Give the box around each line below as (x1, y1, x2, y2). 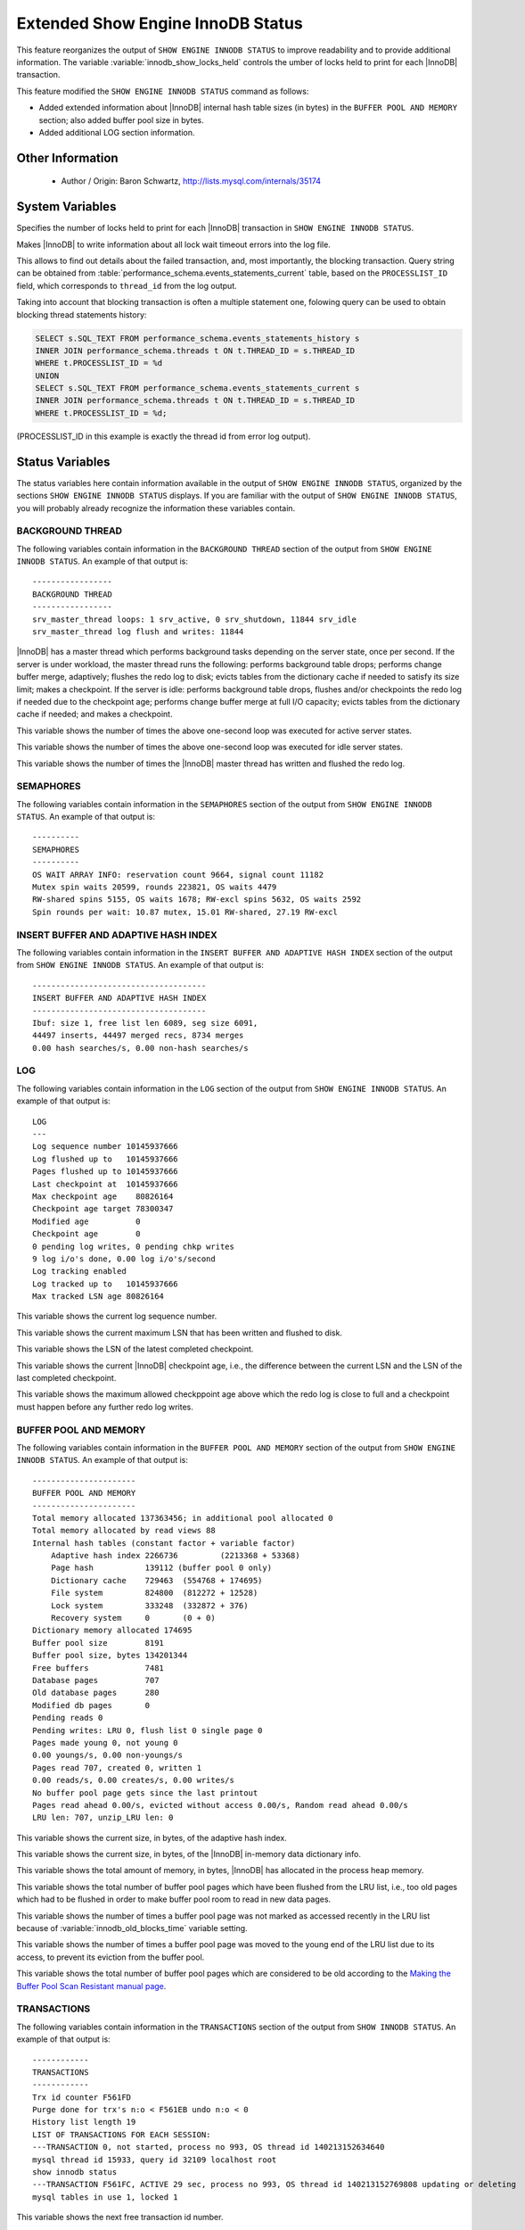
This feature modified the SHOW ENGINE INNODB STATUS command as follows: (16, 86, 309, 96)
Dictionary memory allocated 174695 (32, 1625, 193, 1636)
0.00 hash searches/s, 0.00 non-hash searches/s (32, 1043, 249, 1053)
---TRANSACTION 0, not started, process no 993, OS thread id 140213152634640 (32, 2142, 385, 2152)
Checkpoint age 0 (32, 1229, 141, 1239)
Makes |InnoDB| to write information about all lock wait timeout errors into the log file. (16, 239, 332, 250)
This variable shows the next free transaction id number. (16, 2212, 224, 2223)
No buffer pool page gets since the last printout (32, 1788, 258, 1797)
